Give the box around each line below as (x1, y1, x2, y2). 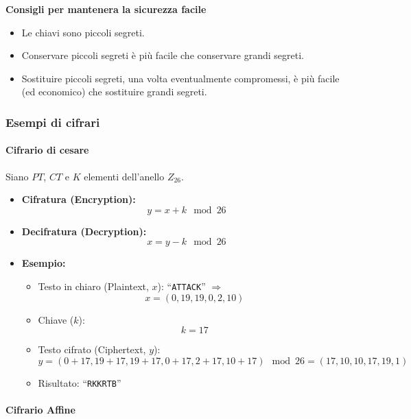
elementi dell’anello (84, 169, 165, 183)
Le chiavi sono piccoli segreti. (21, 25, 145, 39)
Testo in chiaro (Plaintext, (38, 278, 149, 293)
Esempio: (21, 256, 66, 270)
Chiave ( (38, 312, 74, 326)
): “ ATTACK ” (157, 278, 206, 293)
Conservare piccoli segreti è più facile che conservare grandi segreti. (21, 48, 304, 62)
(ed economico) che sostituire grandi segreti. (21, 84, 207, 99)
